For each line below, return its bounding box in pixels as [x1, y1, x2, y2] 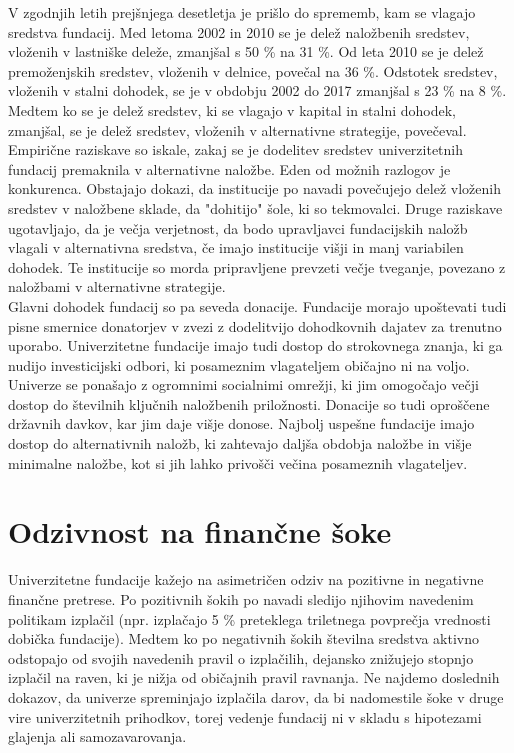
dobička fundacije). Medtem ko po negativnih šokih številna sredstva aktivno [8, 628, 479, 649]
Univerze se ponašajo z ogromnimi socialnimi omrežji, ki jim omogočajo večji [8, 374, 479, 395]
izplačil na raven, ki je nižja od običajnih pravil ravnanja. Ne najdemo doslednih [8, 667, 500, 688]
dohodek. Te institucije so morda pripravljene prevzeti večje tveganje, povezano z [8, 256, 506, 277]
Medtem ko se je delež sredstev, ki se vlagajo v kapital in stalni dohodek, [8, 99, 457, 120]
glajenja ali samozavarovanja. [8, 726, 187, 747]
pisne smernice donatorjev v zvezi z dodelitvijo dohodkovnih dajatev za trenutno [8, 315, 502, 336]
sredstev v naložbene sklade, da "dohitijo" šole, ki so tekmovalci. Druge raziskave [8, 197, 503, 218]
